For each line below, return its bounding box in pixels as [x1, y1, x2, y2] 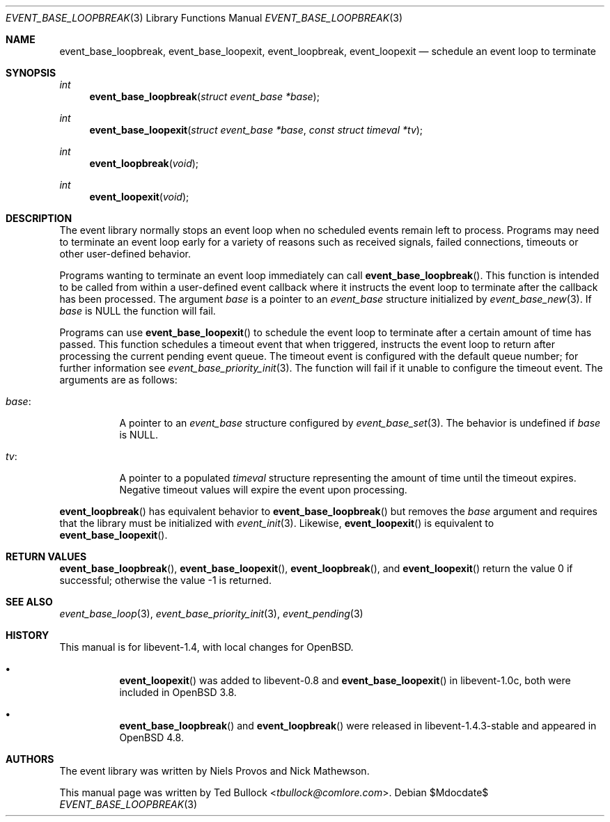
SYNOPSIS [6, 67, 56, 79]
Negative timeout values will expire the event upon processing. [119, 484, 407, 496]
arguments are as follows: [59, 374, 178, 386]
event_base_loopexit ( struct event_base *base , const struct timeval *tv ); [89, 124, 423, 136]
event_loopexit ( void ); [89, 191, 189, 203]
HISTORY [6, 629, 49, 641]
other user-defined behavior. [59, 248, 191, 260]
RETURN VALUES [6, 551, 87, 562]
